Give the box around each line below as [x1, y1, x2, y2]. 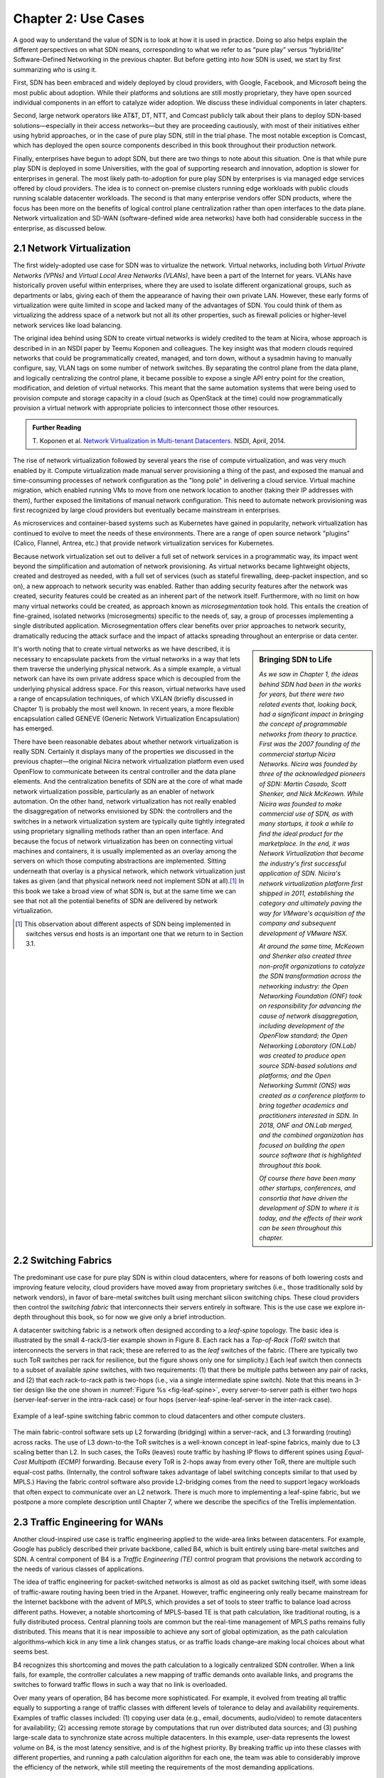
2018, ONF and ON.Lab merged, [259, 1121, 353, 1129]
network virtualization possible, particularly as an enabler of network [13, 787, 215, 796]
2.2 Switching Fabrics [13, 1254, 112, 1266]
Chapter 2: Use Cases [13, 11, 145, 26]
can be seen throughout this [259, 1223, 342, 1232]
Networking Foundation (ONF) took [259, 991, 363, 1000]
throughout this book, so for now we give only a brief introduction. [32, 1313, 226, 1321]
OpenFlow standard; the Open [259, 1031, 348, 1040]
